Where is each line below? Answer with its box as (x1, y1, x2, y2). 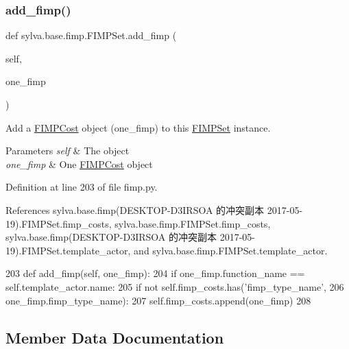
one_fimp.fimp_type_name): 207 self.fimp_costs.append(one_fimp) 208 (5, 293, 311, 307)
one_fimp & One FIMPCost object (5, 156, 153, 171)
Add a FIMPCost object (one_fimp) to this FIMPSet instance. (5, 120, 271, 134)
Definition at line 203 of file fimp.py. (5, 180, 158, 194)
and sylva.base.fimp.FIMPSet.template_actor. (134, 243, 328, 257)
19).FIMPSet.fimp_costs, (5, 216, 112, 230)
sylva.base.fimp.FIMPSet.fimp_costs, (115, 216, 271, 230)
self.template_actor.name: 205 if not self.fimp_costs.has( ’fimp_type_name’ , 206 (5, 279, 344, 293)
